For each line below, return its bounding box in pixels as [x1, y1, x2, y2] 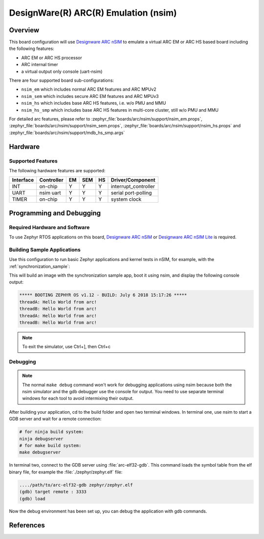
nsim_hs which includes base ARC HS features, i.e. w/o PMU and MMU [21, 100, 166, 106]
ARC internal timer [21, 62, 58, 68]
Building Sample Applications [9, 246, 81, 253]
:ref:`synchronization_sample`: [9, 263, 70, 269]
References [9, 521, 45, 530]
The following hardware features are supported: [9, 167, 106, 173]
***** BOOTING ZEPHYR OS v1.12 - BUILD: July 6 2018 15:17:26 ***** [19, 292, 187, 298]
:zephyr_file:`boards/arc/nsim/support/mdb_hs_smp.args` [9, 130, 125, 136]
